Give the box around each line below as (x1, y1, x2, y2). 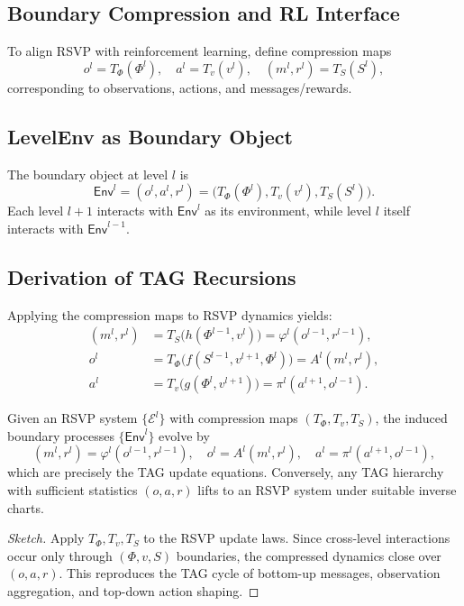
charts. (7, 498, 44, 517)
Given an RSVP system (7, 409, 138, 427)
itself (383, 201, 410, 220)
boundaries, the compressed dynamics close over (176, 546, 441, 565)
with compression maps (169, 409, 298, 427)
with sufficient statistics (7, 481, 138, 500)
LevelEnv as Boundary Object (7, 122, 293, 150)
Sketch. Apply (7, 528, 85, 547)
